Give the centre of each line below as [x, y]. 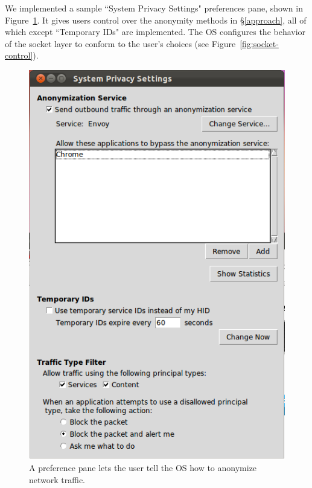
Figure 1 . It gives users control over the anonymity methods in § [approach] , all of [156, 20]
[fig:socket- [259, 43]
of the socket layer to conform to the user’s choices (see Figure [120, 43]
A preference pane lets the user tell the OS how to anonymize [143, 468]
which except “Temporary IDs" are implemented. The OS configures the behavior [155, 32]
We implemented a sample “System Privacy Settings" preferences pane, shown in [154, 8]
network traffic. [57, 479]
